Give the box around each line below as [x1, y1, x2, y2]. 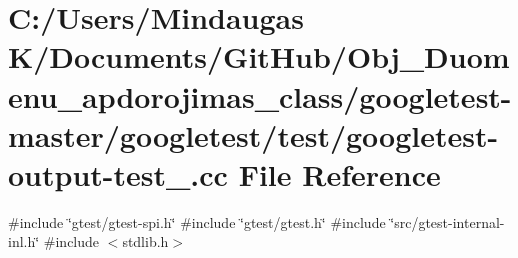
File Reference [238, 153, 441, 194]
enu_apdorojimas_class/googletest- [8, 75, 512, 116]
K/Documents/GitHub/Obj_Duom [8, 36, 510, 77]
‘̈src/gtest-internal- [390, 211, 505, 232]
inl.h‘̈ [8, 231, 40, 252]
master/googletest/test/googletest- [8, 114, 499, 155]
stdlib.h [122, 231, 169, 252]
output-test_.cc [8, 153, 228, 194]
